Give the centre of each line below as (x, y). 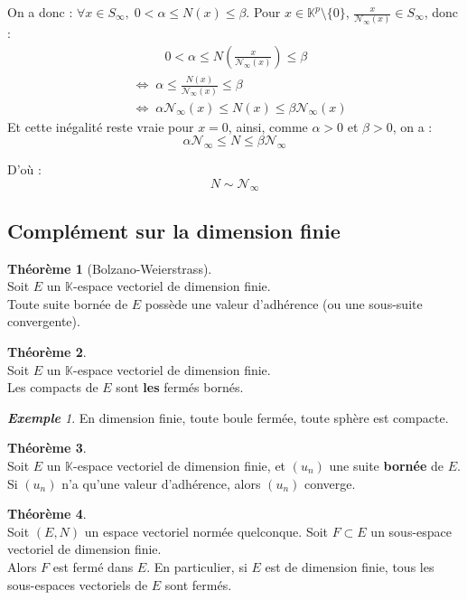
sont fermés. (198, 584)
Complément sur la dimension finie (174, 230)
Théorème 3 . (47, 448)
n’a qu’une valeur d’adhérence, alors (161, 483)
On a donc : (40, 12)
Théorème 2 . (47, 351)
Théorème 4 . (47, 514)
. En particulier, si (197, 566)
